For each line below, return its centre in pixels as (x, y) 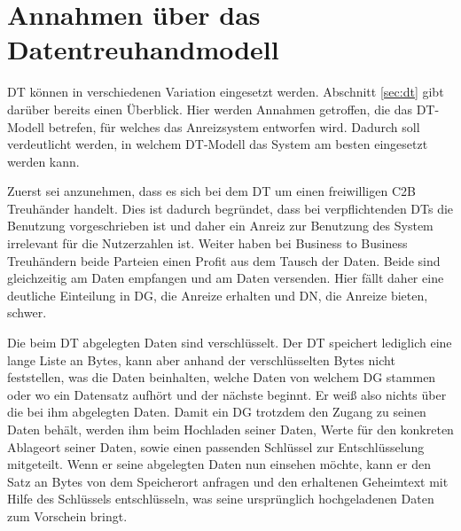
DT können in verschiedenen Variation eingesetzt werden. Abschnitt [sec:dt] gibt (226, 92)
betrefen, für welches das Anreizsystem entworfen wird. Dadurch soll (234, 126)
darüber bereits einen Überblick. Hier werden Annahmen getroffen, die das (210, 109)
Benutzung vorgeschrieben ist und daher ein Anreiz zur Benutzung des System (220, 226)
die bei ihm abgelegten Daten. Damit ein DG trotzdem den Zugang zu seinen (217, 412)
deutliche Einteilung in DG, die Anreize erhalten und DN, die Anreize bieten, (218, 295)
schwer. (27, 312)
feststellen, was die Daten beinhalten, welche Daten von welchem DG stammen (222, 377)
